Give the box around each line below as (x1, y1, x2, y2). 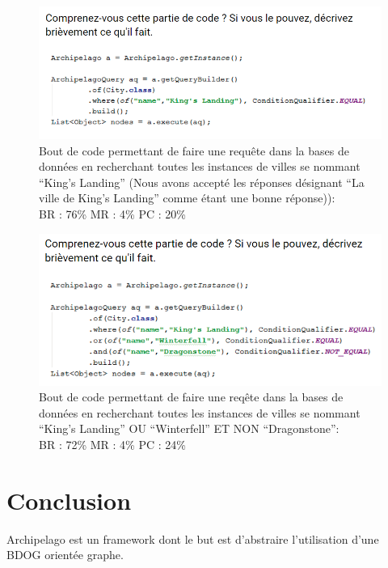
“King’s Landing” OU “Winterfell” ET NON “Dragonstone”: (39, 420, 339, 437)
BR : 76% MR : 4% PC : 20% (39, 205, 186, 222)
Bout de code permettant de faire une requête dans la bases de (39, 142, 349, 159)
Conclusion (6, 483, 132, 516)
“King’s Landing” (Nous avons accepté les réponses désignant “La (39, 173, 365, 190)
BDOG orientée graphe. (6, 546, 124, 563)
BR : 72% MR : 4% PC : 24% (39, 436, 186, 453)
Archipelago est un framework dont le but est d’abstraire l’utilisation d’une (6, 530, 379, 547)
